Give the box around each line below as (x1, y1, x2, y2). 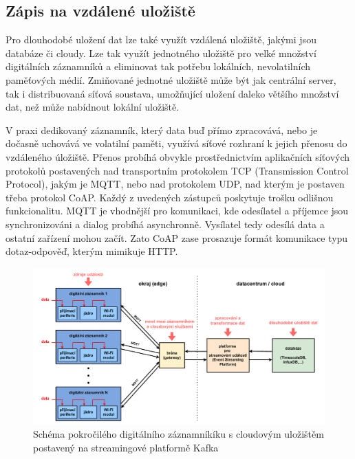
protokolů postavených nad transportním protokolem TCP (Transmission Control (6, 163, 349, 177)
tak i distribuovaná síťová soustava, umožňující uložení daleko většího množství (6, 86, 339, 100)
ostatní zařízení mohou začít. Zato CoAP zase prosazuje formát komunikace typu (6, 230, 348, 245)
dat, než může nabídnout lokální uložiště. (6, 100, 180, 114)
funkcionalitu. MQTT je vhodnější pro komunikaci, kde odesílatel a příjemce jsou (6, 203, 349, 218)
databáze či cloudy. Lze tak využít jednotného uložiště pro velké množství (6, 45, 316, 60)
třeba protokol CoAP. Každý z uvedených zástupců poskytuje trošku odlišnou (6, 190, 334, 204)
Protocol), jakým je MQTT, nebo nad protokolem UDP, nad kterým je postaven (6, 177, 345, 191)
